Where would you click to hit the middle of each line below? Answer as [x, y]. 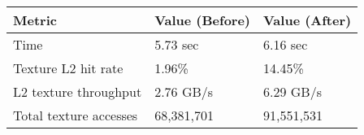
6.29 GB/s [292, 91]
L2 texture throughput [78, 91]
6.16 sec [286, 44]
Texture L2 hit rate [68, 68]
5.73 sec [177, 44]
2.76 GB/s [184, 91]
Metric [35, 20]
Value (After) [308, 20]
